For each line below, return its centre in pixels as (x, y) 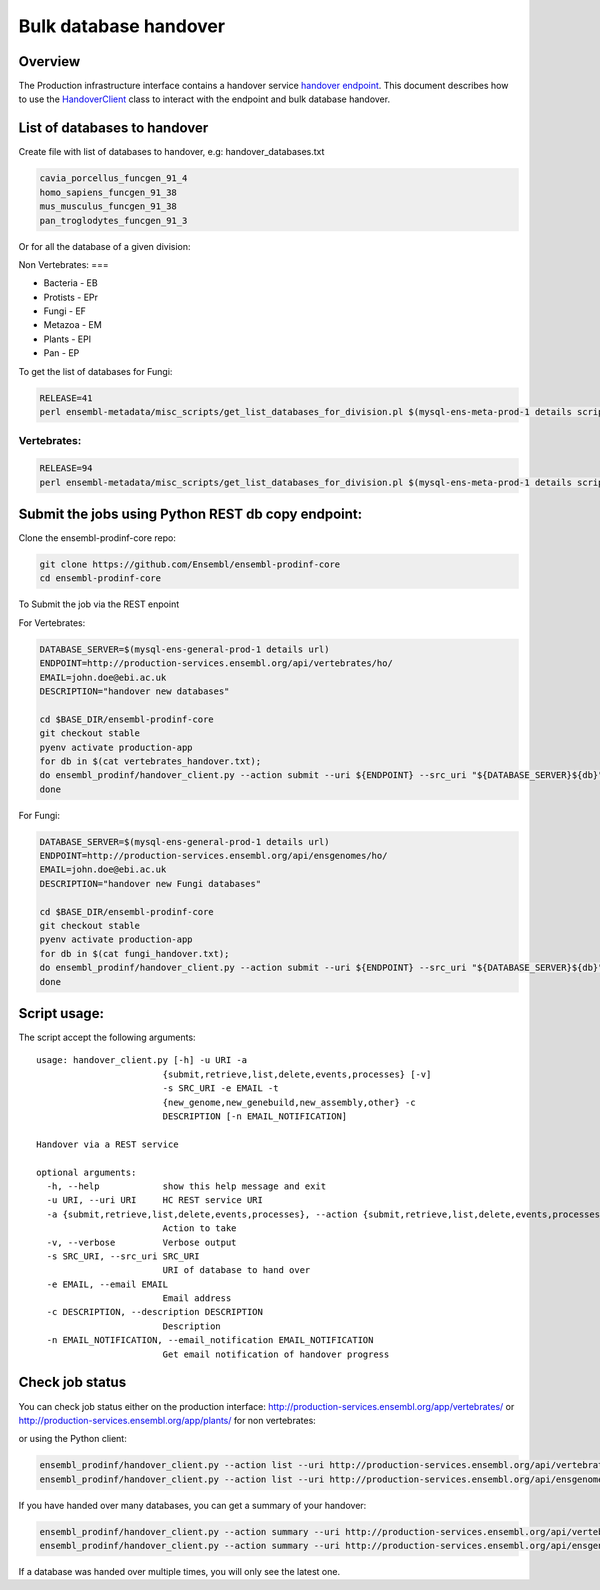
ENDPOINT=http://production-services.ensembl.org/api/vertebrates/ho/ (216, 663)
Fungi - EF (65, 311)
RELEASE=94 (66, 468)
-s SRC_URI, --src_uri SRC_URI (123, 1256)
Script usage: (61, 1013)
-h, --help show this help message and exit (186, 1186)
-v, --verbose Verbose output (141, 1242)
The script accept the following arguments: (107, 1037)
